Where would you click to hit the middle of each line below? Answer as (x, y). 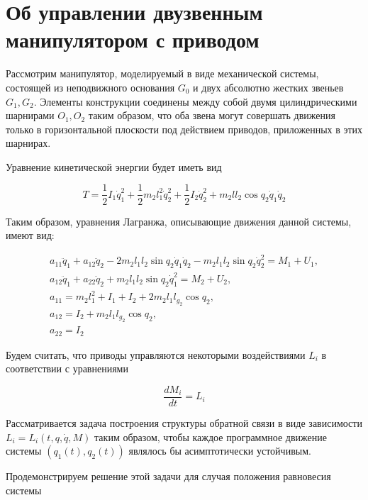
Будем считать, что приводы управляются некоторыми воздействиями (156, 354)
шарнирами (30, 115)
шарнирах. (28, 143)
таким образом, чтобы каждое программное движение (211, 437)
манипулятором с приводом (133, 39)
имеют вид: (30, 235)
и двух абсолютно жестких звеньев (268, 87)
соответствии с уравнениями (67, 368)
